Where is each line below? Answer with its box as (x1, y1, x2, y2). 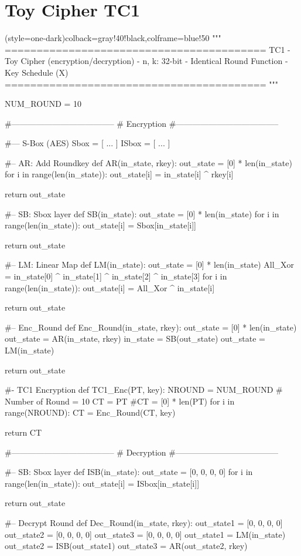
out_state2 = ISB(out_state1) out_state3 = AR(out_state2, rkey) (5, 540, 248, 552)
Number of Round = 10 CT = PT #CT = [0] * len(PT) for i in (5, 395, 235, 407)
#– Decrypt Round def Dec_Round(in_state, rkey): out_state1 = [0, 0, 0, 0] (5, 516, 283, 528)
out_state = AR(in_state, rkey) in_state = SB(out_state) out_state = (5, 332, 265, 345)
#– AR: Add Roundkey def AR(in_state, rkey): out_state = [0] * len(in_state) (5, 156, 292, 169)
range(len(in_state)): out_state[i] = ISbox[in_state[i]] (5, 477, 200, 489)
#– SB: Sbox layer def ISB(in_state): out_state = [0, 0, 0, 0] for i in (5, 466, 253, 478)
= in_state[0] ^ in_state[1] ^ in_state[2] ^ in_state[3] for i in (5, 270, 227, 282)
